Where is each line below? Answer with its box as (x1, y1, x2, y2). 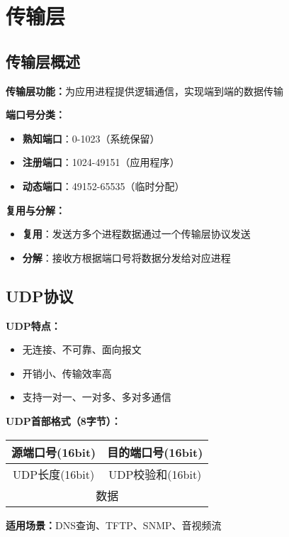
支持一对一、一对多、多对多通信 (22, 389, 171, 404)
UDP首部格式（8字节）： (6, 413, 121, 428)
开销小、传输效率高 (22, 365, 112, 380)
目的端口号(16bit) (107, 443, 203, 460)
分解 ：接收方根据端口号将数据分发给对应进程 (22, 250, 231, 265)
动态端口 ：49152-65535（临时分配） (22, 178, 185, 193)
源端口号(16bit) (11, 443, 96, 460)
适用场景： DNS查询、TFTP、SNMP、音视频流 (6, 517, 222, 532)
